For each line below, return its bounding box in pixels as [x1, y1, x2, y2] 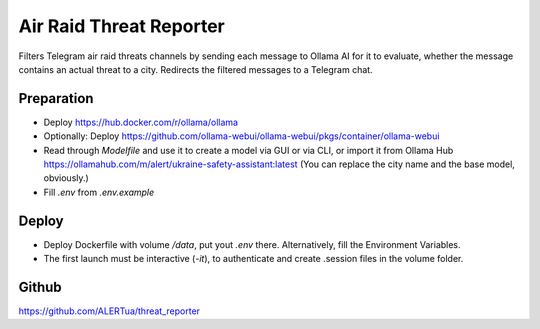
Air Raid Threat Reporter [18, 15, 225, 37]
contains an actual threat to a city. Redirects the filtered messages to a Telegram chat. [18, 63, 374, 75]
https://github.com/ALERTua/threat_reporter [18, 305, 200, 317]
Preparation [18, 90, 94, 107]
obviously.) [43, 172, 89, 184]
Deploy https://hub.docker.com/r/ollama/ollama [43, 116, 239, 128]
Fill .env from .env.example [43, 186, 155, 198]
